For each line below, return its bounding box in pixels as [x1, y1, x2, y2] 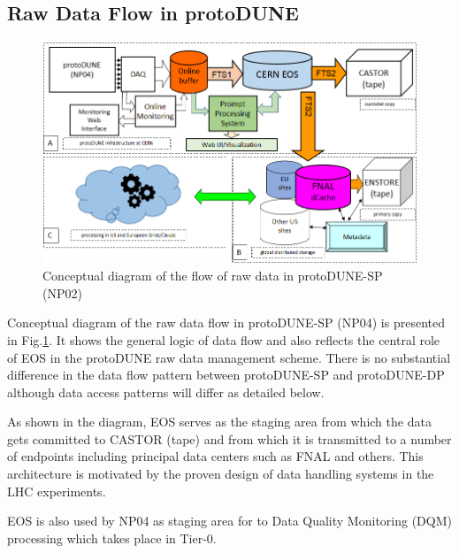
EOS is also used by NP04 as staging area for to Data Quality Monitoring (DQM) [7, 511, 452, 530]
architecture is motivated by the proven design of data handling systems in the [7, 465, 434, 483]
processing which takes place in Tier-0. [7, 528, 217, 547]
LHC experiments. [7, 481, 106, 500]
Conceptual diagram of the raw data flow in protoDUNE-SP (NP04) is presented [7, 313, 445, 332]
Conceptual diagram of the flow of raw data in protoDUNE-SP [42, 266, 383, 285]
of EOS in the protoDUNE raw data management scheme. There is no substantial [7, 348, 451, 366]
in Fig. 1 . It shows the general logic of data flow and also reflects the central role [7, 330, 440, 349]
